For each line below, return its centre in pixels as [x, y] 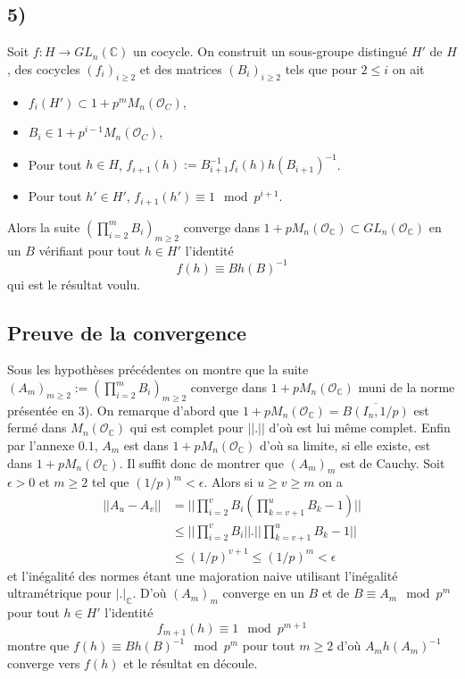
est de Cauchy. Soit [392, 462]
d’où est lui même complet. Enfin [360, 428]
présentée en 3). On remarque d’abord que [123, 410]
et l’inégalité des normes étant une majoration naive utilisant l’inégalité [203, 575]
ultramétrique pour [59, 593]
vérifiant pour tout [90, 250]
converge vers [44, 662]
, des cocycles [44, 68]
